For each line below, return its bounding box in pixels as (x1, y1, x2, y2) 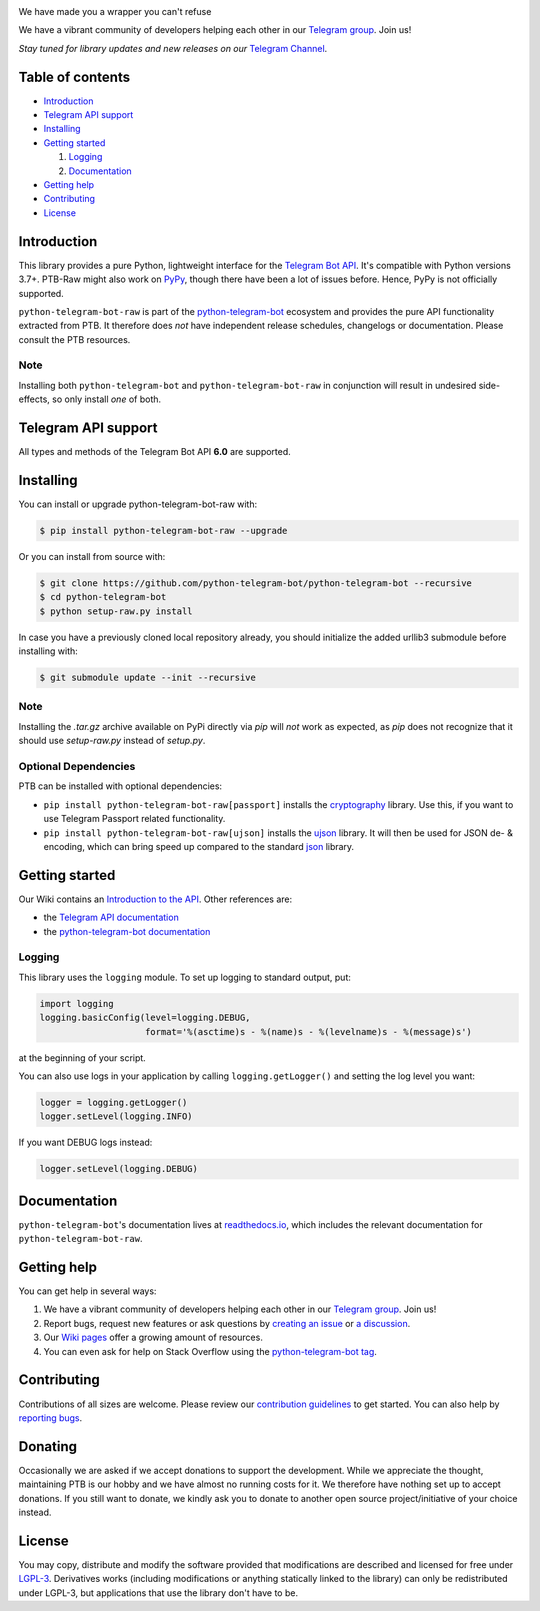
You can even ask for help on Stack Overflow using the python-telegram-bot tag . (43, 1345, 377, 1357)
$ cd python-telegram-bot (39, 591, 167, 603)
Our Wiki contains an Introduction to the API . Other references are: (18, 893, 293, 905)
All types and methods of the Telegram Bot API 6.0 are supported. (18, 446, 292, 458)
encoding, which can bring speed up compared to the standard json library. (43, 840, 355, 852)
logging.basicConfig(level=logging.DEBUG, (39, 1012, 251, 1024)
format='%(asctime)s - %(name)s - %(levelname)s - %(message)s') (145, 1026, 472, 1037)
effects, (18, 393, 50, 405)
